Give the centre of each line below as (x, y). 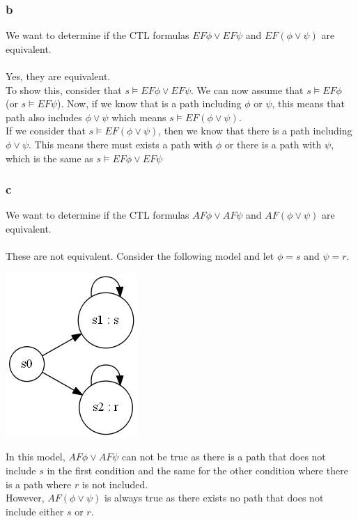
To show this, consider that (64, 90)
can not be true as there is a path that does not (224, 457)
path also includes (44, 117)
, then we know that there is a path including (255, 131)
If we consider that (46, 131)
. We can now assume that (247, 90)
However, (25, 498)
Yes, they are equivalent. (58, 76)
